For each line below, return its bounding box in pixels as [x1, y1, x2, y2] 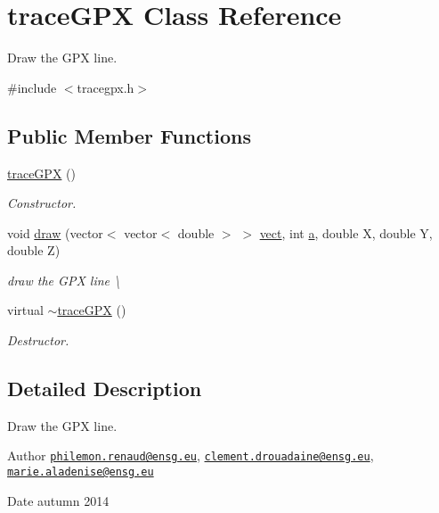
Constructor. [7, 194, 77, 212]
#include [7, 78, 57, 96]
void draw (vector [7, 223, 103, 242]
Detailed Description [7, 375, 202, 402]
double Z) [7, 241, 61, 260]
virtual [7, 301, 44, 319]
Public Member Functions [7, 121, 251, 149]
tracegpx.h [77, 78, 134, 96]
